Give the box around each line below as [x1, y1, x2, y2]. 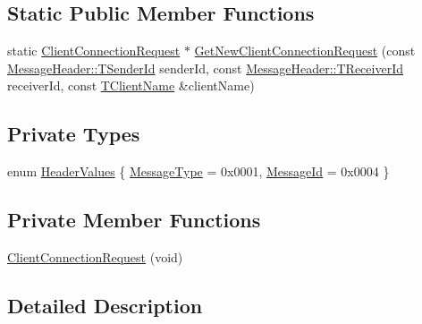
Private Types [7, 120, 140, 148]
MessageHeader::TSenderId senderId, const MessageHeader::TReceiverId [7, 58, 403, 77]
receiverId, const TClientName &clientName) [7, 76, 255, 95]
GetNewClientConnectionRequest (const [194, 41, 416, 60]
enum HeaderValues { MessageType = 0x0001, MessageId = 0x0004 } [7, 162, 390, 181]
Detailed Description [7, 291, 203, 319]
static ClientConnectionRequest [7, 41, 181, 60]
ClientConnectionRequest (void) [7, 247, 183, 266]
